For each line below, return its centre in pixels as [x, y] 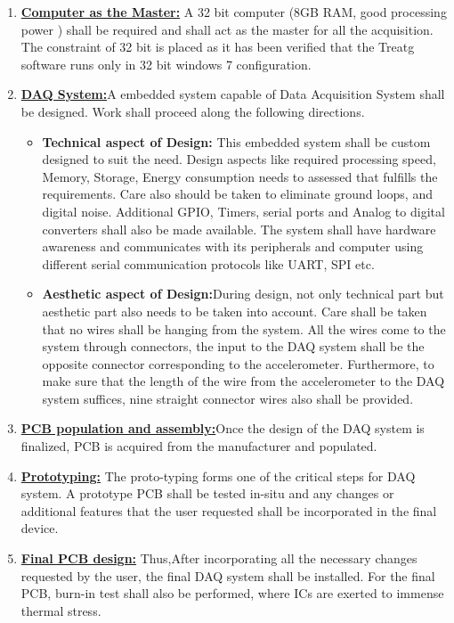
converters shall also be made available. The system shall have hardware [239, 229]
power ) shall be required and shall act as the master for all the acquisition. [227, 29]
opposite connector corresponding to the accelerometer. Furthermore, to [238, 363]
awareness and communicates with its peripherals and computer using [233, 246]
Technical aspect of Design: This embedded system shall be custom [236, 141]
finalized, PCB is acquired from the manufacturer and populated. [199, 446]
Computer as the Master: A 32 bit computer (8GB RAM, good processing [234, 12]
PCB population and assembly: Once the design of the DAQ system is [223, 428]
